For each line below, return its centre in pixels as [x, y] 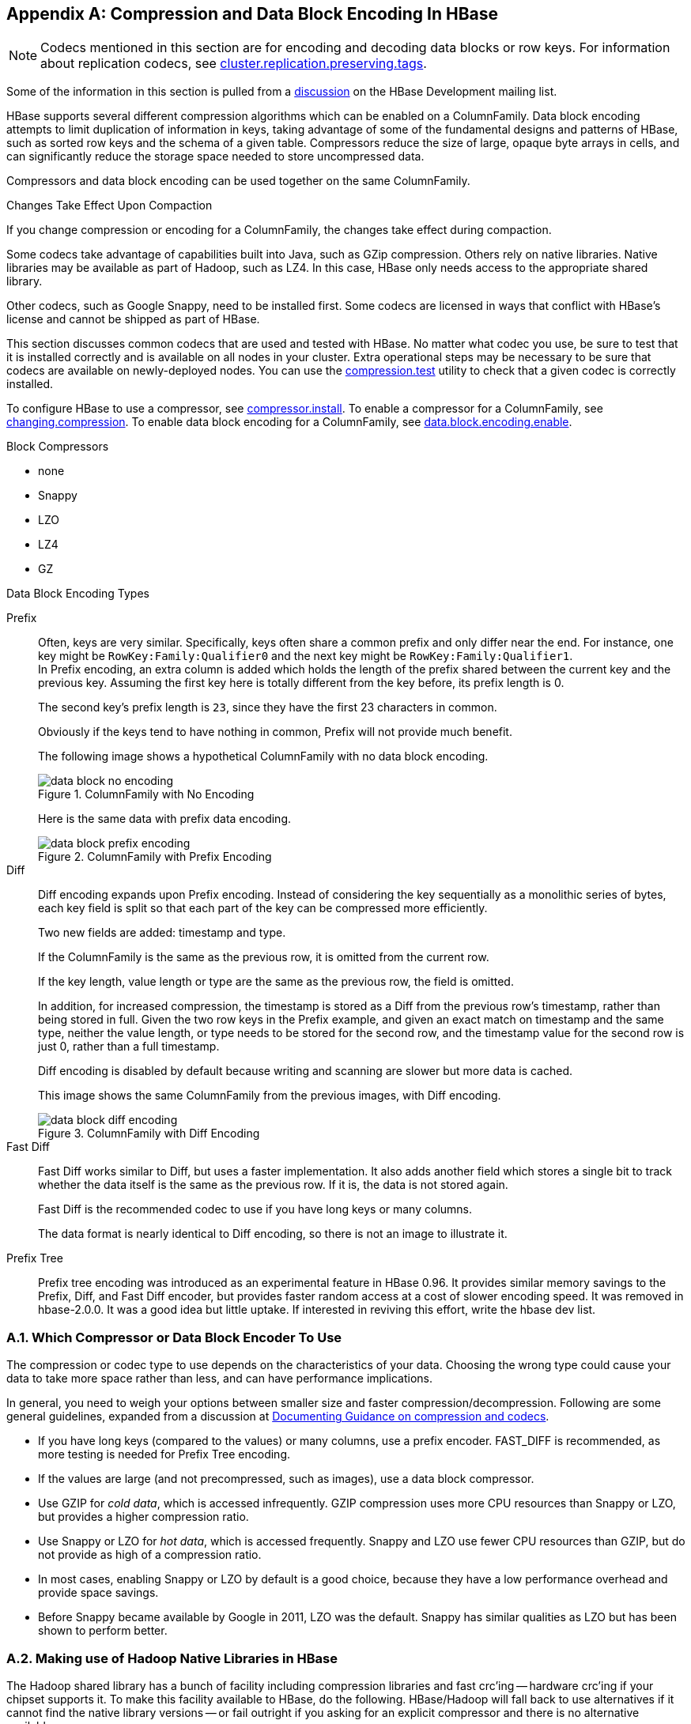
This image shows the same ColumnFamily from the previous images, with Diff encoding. [270, 1096]
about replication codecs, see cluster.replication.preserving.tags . [234, 64]
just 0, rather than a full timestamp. [129, 1047]
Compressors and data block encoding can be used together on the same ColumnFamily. [238, 181]
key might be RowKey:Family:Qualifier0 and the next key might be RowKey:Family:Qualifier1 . [306, 656]
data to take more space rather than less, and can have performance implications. [219, 1379]
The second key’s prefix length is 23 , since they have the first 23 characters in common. [268, 707]
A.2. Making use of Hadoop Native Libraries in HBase [172, 1658]
